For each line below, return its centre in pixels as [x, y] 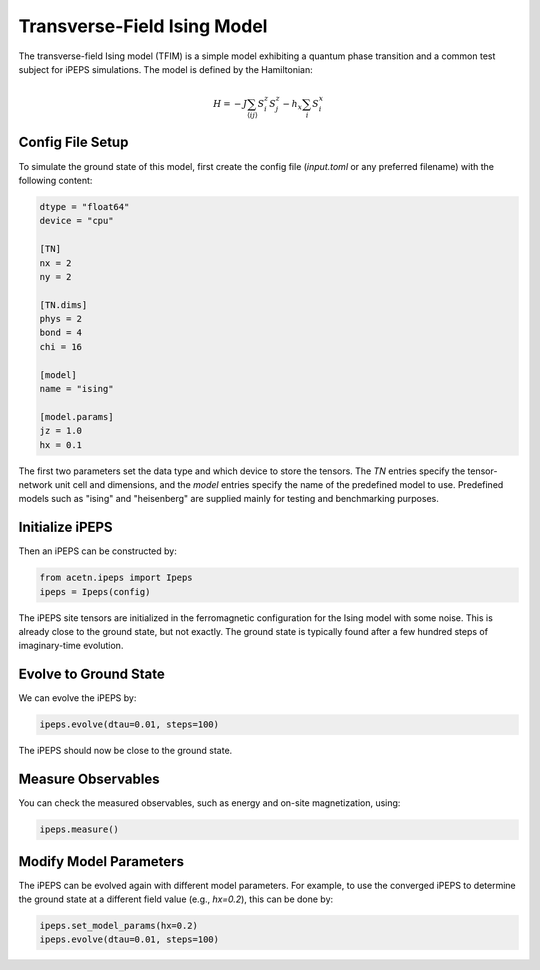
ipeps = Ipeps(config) [95, 591]
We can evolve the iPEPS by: [77, 698]
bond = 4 [61, 333]
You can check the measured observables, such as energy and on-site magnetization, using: [209, 803]
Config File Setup [73, 142]
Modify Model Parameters [101, 861]
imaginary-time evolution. [71, 646]
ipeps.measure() [79, 829]
